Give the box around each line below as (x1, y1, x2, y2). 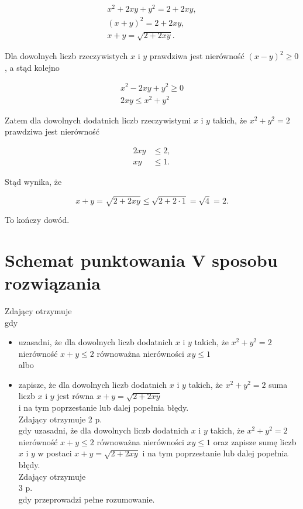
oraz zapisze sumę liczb (213, 435, 297, 448)
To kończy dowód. (5, 214, 70, 226)
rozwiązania (5, 270, 101, 294)
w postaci (37, 447, 72, 459)
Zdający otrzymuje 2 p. (18, 412, 102, 425)
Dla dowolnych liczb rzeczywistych (5, 50, 128, 62)
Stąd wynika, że (5, 175, 62, 187)
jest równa (57, 390, 94, 402)
